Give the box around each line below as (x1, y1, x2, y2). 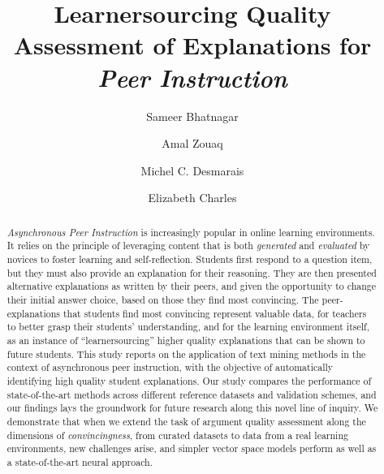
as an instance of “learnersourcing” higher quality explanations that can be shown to (6, 333, 365, 347)
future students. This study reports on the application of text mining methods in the (6, 347, 366, 360)
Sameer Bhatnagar (146, 107, 239, 124)
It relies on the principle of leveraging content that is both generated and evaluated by (6, 239, 370, 252)
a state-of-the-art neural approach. (6, 455, 153, 468)
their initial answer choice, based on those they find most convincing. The (6, 292, 319, 306)
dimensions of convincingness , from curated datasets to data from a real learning (6, 428, 348, 442)
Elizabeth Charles (148, 189, 237, 206)
